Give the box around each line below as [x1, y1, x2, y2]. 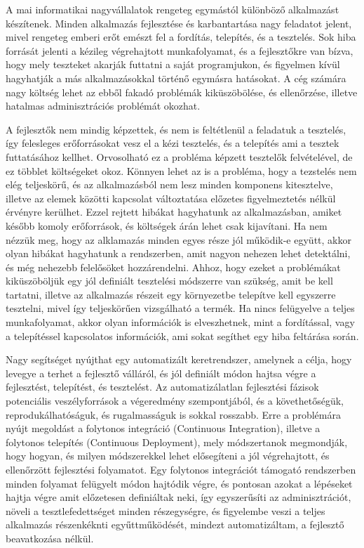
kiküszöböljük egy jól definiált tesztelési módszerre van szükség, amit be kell [6, 273, 333, 288]
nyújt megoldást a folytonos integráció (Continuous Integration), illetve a [6, 421, 321, 436]
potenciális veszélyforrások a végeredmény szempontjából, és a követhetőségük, [6, 393, 344, 408]
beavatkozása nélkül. [6, 530, 94, 545]
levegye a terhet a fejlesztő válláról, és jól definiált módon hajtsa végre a [6, 365, 316, 380]
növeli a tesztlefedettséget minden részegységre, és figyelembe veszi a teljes [6, 503, 325, 518]
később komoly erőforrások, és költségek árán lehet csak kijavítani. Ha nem [6, 218, 328, 233]
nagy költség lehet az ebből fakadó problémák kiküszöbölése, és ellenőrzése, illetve [6, 84, 358, 99]
